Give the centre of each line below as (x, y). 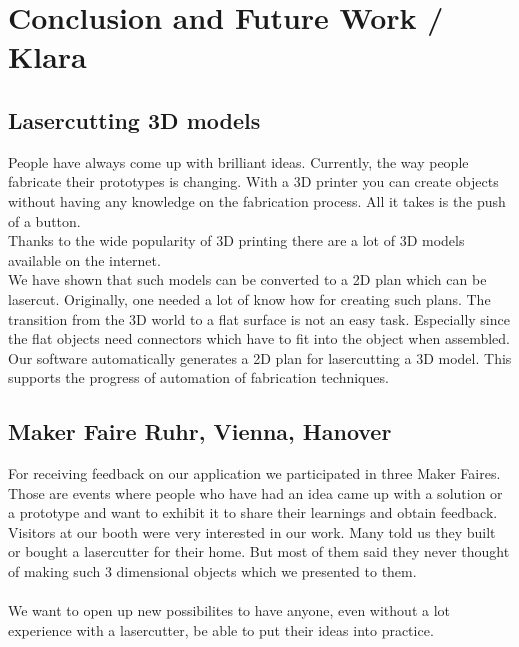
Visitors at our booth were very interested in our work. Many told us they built (252, 531)
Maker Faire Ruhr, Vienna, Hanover (200, 431)
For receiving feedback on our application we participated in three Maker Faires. (254, 473)
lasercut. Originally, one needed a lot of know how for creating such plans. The (249, 298)
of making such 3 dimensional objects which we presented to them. (212, 571)
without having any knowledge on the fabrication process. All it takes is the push (257, 200)
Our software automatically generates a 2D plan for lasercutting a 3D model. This (260, 357)
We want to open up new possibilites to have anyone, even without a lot (229, 610)
